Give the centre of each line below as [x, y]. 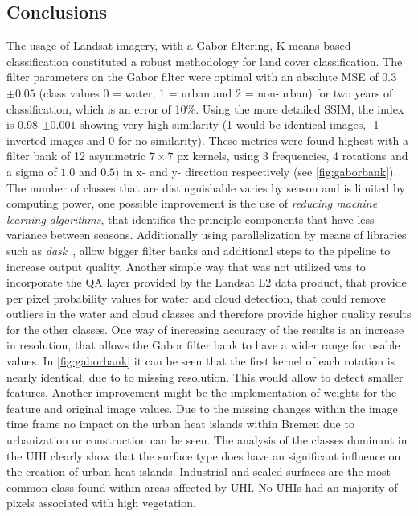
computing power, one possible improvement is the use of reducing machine [192, 203]
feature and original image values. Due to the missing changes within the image [202, 408]
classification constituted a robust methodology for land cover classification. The [205, 61]
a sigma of [32, 171]
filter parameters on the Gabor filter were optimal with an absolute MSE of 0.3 [202, 77]
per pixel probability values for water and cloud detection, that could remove [196, 297]
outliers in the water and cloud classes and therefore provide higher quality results [209, 314]
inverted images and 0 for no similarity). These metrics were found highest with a [207, 140]
